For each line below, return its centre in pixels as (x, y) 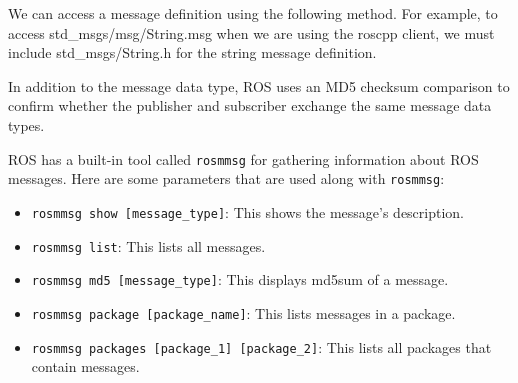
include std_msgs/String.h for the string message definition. (192, 52)
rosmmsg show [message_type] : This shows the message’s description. (248, 211)
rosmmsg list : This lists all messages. (148, 245)
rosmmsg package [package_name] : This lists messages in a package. (243, 312)
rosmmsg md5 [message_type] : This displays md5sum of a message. (240, 279)
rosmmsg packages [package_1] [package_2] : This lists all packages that (261, 346)
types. (26, 124)
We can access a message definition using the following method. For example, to (253, 13)
